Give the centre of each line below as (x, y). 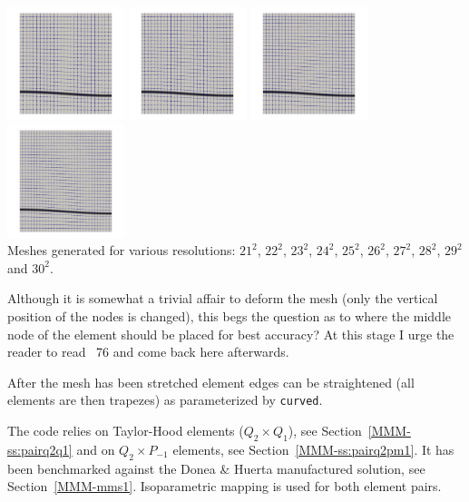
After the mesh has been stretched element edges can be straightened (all (211, 382)
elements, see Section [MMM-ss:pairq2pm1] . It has (313, 449)
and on (96, 449)
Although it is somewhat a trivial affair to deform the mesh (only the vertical (223, 298)
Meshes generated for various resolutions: (122, 250)
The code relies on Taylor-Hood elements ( (126, 430)
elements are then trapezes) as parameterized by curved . (165, 400)
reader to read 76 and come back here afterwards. (148, 352)
